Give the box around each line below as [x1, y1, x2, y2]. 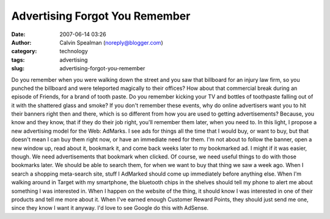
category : [11, 48, 37, 55]
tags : [11, 56, 25, 64]
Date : [11, 31, 26, 38]
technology [59, 48, 88, 55]
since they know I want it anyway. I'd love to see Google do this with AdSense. [11, 204, 209, 212]
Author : [11, 39, 32, 46]
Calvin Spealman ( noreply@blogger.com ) [59, 39, 163, 46]
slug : [11, 65, 24, 72]
